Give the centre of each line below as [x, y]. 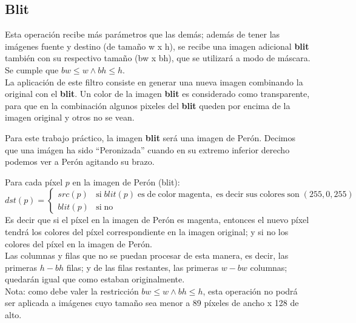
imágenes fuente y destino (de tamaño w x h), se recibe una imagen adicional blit [157, 46]
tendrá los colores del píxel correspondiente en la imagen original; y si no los [147, 231]
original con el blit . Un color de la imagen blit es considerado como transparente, [157, 94]
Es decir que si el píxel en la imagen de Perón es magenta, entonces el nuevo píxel [157, 220]
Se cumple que [32, 69]
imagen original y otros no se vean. [70, 117]
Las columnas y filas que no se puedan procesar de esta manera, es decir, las [147, 255]
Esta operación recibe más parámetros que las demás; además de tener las [143, 34]
